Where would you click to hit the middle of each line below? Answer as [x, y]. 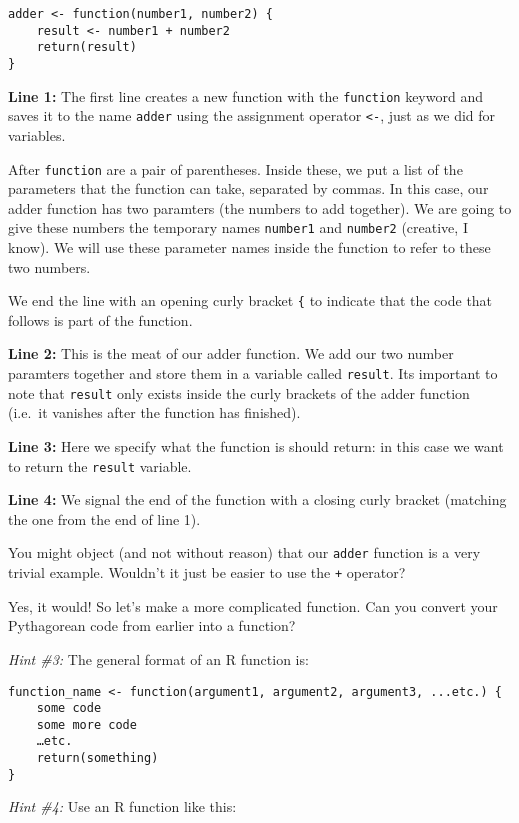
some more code [86, 724]
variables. [37, 134]
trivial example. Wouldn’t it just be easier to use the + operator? [207, 572]
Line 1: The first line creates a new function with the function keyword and [245, 95]
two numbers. [49, 266]
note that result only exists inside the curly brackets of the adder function [239, 392]
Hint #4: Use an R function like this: [122, 806]
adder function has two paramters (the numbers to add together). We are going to [260, 207]
